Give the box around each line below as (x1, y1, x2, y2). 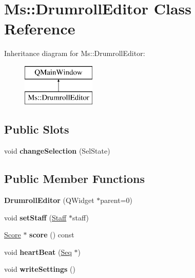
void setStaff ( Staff (4, 212, 67, 223)
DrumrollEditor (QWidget (4, 195, 94, 206)
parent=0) (100, 195, 132, 206)
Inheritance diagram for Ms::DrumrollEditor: (4, 48, 145, 59)
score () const (29, 229, 74, 240)
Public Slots (4, 121, 69, 137)
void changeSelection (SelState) (4, 145, 110, 156)
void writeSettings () (4, 264, 75, 274)
